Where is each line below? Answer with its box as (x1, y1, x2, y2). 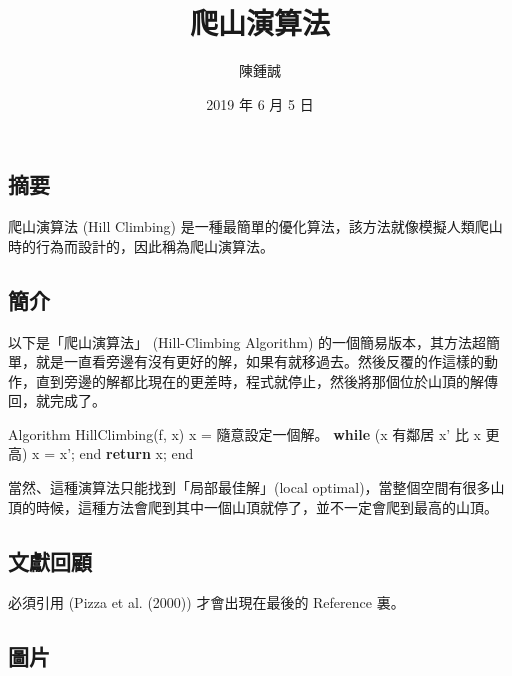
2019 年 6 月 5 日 (206, 93, 314, 114)
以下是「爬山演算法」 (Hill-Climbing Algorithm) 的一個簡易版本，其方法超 (8, 331, 486, 352)
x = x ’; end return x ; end (32, 443, 194, 464)
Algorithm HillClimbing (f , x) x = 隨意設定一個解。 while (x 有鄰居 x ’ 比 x (8, 423, 481, 444)
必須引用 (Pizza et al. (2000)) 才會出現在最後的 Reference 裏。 (8, 592, 405, 613)
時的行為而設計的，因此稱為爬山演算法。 (8, 235, 274, 256)
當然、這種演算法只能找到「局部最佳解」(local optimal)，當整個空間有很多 (8, 477, 491, 498)
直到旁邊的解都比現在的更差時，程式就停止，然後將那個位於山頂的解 (35, 370, 484, 391)
